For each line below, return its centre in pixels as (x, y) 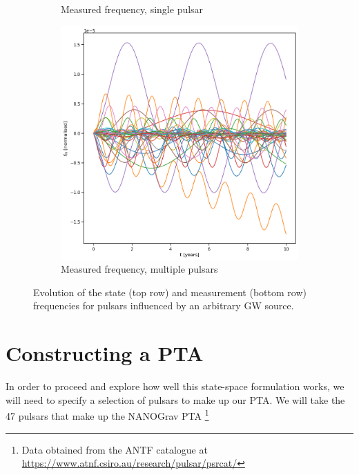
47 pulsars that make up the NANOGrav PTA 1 (107, 415)
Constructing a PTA (105, 353)
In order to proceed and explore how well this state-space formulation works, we (175, 386)
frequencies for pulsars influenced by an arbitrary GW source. (164, 306)
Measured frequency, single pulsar (132, 9)
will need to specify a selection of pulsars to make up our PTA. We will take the (175, 399)
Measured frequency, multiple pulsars (139, 269)
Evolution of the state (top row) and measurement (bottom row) (170, 292)
